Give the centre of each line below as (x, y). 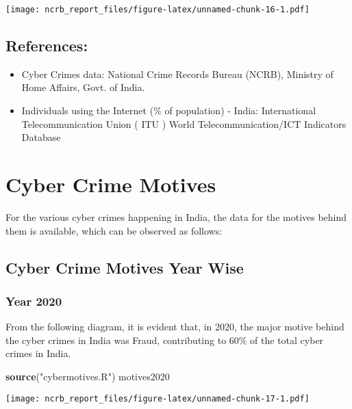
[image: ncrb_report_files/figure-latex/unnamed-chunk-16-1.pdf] (158, 10)
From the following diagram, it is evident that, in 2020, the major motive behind (175, 327)
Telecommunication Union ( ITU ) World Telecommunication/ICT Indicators (184, 123)
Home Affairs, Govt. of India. (83, 87)
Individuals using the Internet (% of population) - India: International (169, 110)
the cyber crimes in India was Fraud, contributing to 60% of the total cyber (165, 340)
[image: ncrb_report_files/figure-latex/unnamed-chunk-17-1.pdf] (158, 398)
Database (41, 137)
